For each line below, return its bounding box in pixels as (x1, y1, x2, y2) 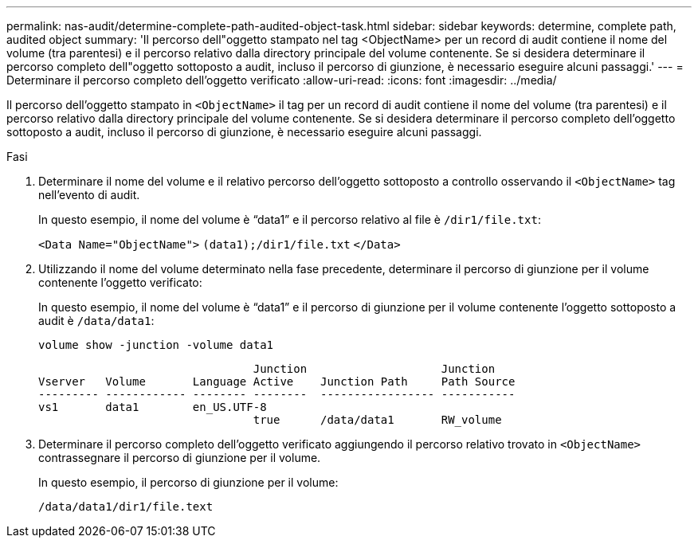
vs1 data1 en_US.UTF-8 (38, 401, 267, 413)
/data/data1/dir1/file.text (38, 500, 214, 513)
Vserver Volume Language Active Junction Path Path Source (38, 375, 516, 388)
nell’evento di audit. (38, 188, 140, 202)
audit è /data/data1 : (38, 314, 155, 327)
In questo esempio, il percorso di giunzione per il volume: (38, 476, 339, 489)
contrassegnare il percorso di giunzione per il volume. (38, 451, 321, 464)
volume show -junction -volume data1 (38, 339, 274, 351)
